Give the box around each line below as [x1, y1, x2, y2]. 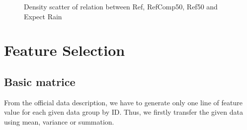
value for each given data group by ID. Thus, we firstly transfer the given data [4, 107, 243, 117]
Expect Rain [24, 11, 62, 21]
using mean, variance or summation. [4, 116, 114, 127]
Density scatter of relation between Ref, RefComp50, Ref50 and [24, 1, 218, 11]
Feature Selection [4, 40, 125, 60]
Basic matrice [4, 74, 76, 89]
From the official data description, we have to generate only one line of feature [4, 97, 243, 107]
